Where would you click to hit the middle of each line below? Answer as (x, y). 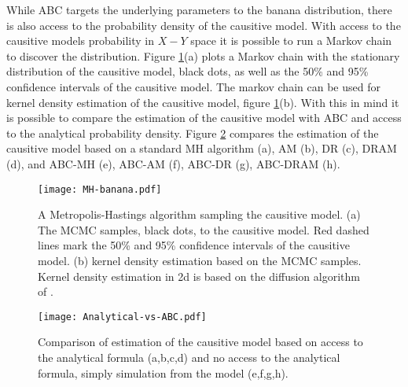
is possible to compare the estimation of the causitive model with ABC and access (204, 118)
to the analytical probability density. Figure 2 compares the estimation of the (193, 133)
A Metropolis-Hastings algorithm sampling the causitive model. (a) (199, 214)
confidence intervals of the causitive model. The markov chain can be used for (193, 86)
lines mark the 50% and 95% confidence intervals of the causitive (194, 245)
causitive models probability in (81, 41)
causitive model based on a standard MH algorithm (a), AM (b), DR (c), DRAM (202, 148)
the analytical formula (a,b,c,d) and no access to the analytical (189, 357)
